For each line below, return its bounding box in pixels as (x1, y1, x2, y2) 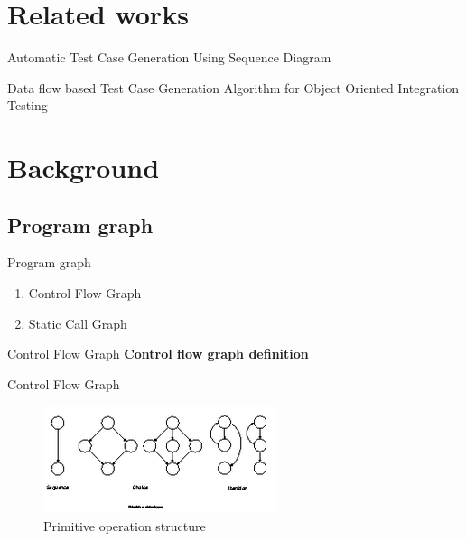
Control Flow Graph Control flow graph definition (7, 344, 309, 363)
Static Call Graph (28, 313, 127, 332)
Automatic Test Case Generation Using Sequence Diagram (7, 48, 331, 67)
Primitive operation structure (43, 517, 206, 536)
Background (7, 149, 160, 186)
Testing (7, 96, 48, 115)
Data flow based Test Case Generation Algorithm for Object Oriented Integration (7, 78, 460, 97)
